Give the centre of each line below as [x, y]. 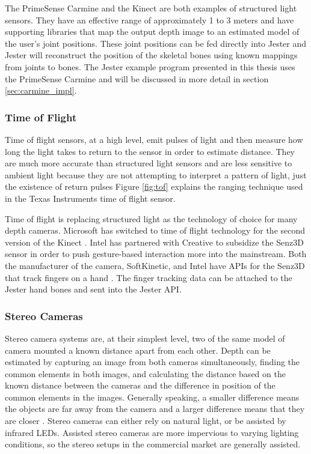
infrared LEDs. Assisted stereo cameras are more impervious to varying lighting [152, 432]
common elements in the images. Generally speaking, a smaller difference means [152, 397]
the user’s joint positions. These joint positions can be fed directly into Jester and [156, 43]
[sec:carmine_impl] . [41, 90]
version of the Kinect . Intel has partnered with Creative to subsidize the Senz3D [154, 242]
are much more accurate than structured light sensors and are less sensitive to [149, 163]
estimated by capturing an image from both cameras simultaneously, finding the [152, 362]
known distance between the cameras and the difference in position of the [140, 385]
